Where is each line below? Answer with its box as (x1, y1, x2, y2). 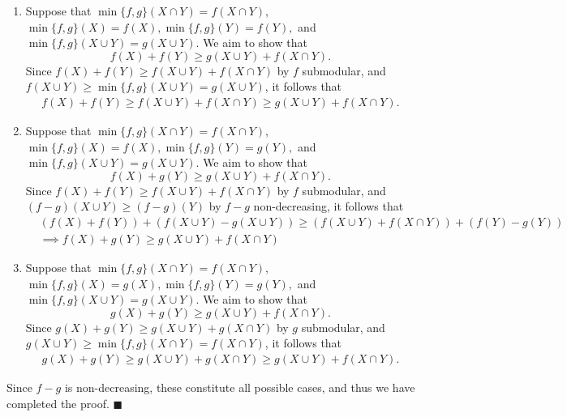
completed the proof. (6, 394, 110, 411)
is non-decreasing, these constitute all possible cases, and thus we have (64, 379, 415, 396)
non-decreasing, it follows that (253, 198, 404, 215)
